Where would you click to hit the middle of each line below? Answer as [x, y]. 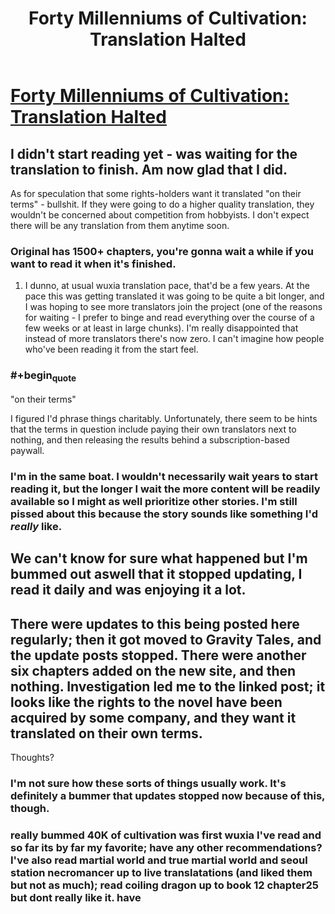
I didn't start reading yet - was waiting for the [154, 153]
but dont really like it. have [76, 897]
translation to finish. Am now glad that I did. [149, 169]
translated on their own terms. [106, 733]
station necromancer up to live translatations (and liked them [161, 872]
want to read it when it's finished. [93, 264]
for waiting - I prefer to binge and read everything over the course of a [169, 318]
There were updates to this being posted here [155, 623]
